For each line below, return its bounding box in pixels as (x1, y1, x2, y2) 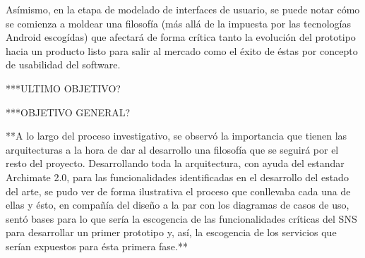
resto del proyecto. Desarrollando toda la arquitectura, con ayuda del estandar (6, 156, 345, 171)
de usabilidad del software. (6, 57, 121, 72)
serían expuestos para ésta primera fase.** (6, 238, 188, 253)
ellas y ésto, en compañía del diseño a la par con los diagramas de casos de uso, (6, 197, 349, 212)
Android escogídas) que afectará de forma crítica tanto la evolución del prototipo (6, 30, 356, 44)
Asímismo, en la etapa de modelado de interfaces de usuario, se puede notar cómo (6, 2, 360, 16)
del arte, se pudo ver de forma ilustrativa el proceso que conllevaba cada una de (6, 183, 351, 198)
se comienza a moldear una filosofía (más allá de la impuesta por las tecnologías (6, 16, 351, 30)
